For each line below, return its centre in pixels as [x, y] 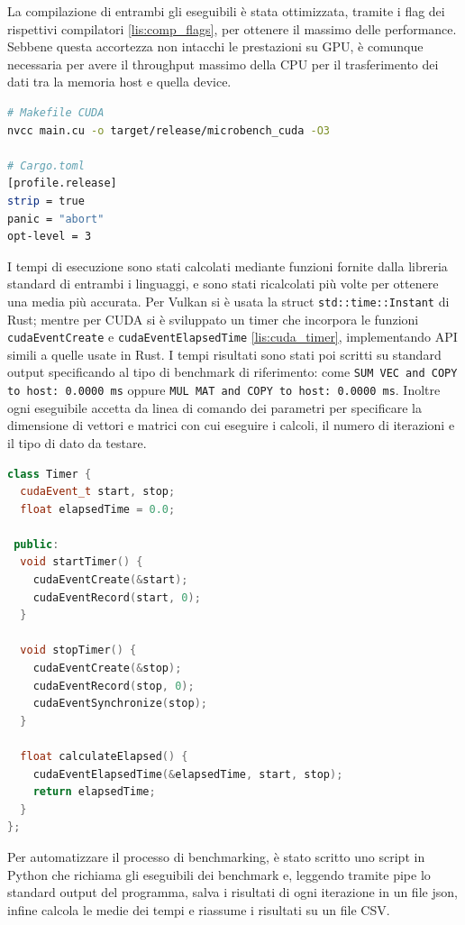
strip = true [46, 201]
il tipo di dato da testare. [77, 442]
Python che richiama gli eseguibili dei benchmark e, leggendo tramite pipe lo [219, 874]
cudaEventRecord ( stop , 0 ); [114, 686]
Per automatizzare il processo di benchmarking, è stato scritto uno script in [216, 856]
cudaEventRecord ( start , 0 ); [117, 597]
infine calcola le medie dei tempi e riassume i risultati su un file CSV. [199, 909]
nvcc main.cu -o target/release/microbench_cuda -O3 [169, 130]
